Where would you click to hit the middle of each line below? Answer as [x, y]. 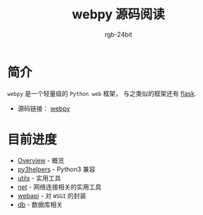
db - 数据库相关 [40, 204]
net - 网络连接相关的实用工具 [60, 187]
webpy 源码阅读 [118, 14]
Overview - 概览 [41, 160]
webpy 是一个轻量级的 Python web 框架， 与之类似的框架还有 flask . [102, 93]
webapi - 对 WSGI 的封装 [52, 195]
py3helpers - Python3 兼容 [56, 169]
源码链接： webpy [44, 108]
